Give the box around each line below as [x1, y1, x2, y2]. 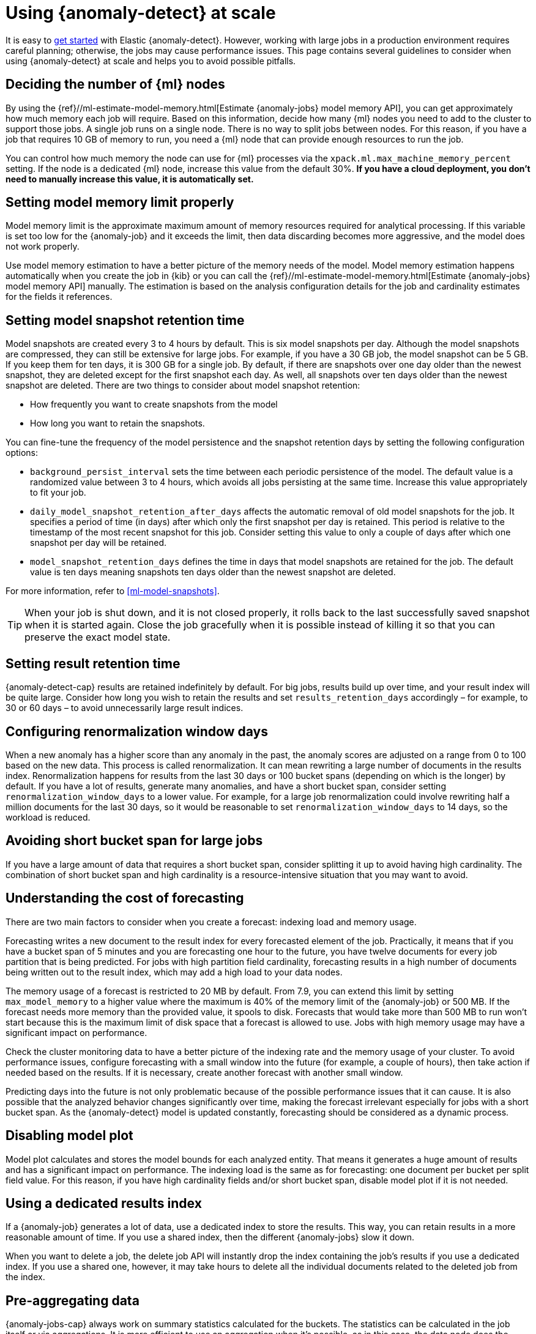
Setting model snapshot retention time [6, 312, 245, 328]
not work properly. [6, 241, 80, 252]
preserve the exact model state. [24, 631, 171, 644]
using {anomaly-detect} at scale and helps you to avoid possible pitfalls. [6, 55, 296, 66]
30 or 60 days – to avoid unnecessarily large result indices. [6, 702, 244, 714]
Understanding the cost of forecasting [6, 890, 244, 906]
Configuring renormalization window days [6, 723, 268, 739]
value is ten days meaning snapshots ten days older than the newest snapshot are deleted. [30, 567, 396, 578]
